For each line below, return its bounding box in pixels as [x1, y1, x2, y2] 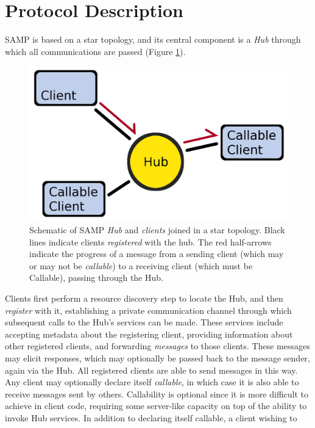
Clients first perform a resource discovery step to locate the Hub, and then [5, 291, 283, 304]
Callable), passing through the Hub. [29, 271, 163, 284]
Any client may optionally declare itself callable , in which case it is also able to [5, 375, 299, 388]
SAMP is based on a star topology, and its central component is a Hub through [5, 33, 301, 46]
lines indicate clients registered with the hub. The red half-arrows [29, 235, 272, 248]
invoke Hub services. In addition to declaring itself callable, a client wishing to [5, 411, 297, 424]
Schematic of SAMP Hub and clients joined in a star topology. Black [29, 223, 285, 236]
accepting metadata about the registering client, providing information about [5, 327, 293, 340]
